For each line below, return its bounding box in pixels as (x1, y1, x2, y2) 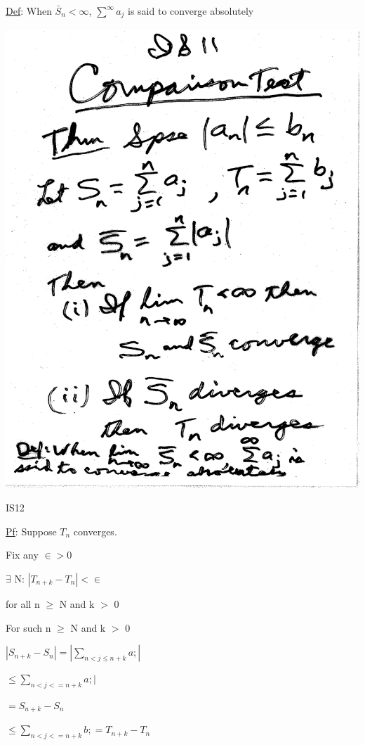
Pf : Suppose (6, 523, 57, 538)
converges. (73, 523, 117, 538)
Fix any (6, 547, 39, 562)
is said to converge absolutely (128, 4, 254, 18)
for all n (6, 596, 40, 611)
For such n (6, 620, 51, 635)
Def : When (6, 4, 52, 18)
